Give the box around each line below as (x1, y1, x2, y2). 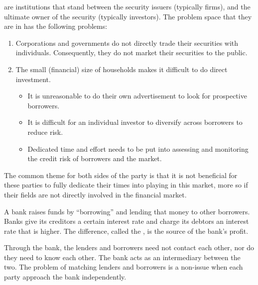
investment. (15, 74, 51, 84)
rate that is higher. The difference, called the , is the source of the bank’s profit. (4, 225, 249, 236)
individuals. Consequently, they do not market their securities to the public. (15, 47, 248, 58)
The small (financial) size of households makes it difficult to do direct (15, 64, 228, 74)
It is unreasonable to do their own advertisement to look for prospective (27, 91, 247, 101)
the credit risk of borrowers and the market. (27, 153, 162, 164)
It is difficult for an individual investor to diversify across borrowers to (27, 117, 243, 127)
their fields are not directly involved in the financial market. (4, 189, 187, 199)
